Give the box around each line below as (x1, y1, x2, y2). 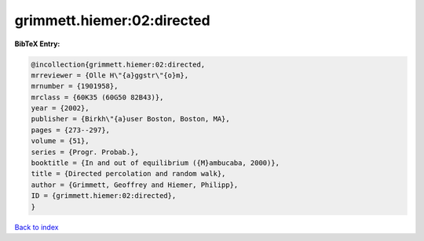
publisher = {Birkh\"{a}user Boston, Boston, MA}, (31, 114, 231, 124)
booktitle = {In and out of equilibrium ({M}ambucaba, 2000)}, (31, 159, 280, 167)
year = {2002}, (31, 104, 90, 113)
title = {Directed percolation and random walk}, (31, 169, 226, 178)
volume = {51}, (31, 137, 90, 146)
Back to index (14, 222, 59, 232)
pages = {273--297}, (31, 125, 110, 135)
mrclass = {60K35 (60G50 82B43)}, (31, 92, 164, 102)
